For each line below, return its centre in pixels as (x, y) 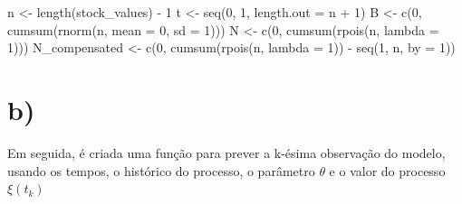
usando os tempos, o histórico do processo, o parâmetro (161, 170)
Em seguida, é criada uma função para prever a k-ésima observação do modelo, (226, 152)
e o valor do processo (387, 170)
